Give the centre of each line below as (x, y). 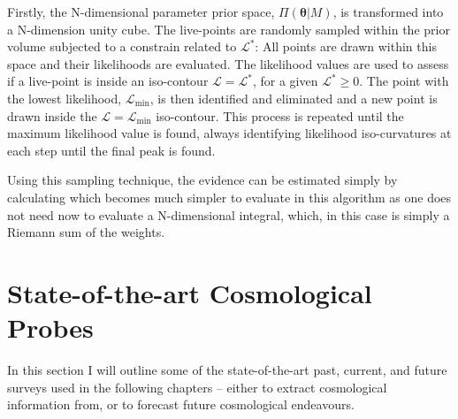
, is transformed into (388, 11)
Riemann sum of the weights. (86, 232)
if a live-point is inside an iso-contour (108, 81)
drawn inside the (52, 115)
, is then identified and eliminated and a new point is (294, 98)
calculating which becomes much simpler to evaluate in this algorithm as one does (229, 197)
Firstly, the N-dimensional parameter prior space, (141, 11)
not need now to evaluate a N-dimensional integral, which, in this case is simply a (229, 214)
